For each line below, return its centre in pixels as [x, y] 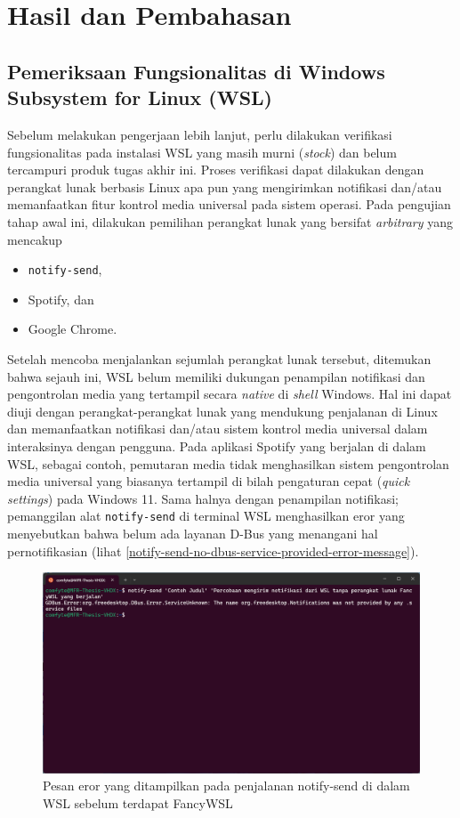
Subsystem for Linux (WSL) [140, 97]
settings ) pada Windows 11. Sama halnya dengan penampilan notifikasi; [203, 498]
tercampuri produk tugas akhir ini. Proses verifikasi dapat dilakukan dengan [216, 170]
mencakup [35, 239]
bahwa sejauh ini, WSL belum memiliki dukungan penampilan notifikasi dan [216, 376]
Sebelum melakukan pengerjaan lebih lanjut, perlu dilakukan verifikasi [200, 134]
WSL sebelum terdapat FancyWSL [138, 803]
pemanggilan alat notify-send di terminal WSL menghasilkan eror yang [206, 516]
